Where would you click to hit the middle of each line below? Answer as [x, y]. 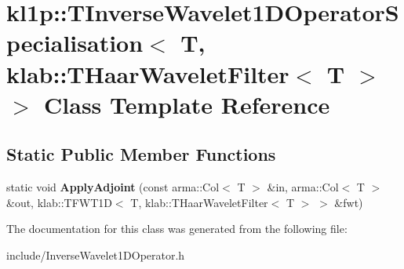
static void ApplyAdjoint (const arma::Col [113, 187]
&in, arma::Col [303, 187]
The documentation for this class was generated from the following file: [177, 229]
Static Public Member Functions [141, 154]
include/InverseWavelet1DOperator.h [96, 254]
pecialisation [75, 43]
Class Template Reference [187, 104]
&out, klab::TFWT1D [59, 202]
